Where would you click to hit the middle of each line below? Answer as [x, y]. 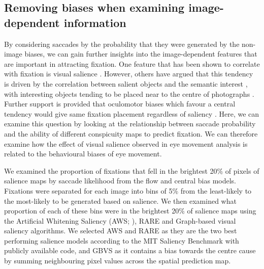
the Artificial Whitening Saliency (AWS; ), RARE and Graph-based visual [120, 220]
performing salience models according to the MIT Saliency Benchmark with [122, 240]
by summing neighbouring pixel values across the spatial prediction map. [118, 261]
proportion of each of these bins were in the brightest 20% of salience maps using [130, 211]
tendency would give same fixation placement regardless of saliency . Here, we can [132, 113]
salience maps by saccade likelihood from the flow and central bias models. [120, 181]
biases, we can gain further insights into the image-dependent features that [141, 54]
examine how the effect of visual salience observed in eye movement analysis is [126, 143]
